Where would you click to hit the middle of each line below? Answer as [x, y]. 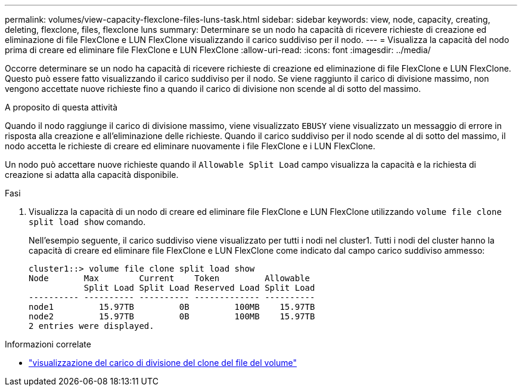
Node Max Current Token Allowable [170, 278]
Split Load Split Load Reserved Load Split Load [199, 288]
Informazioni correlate [48, 344]
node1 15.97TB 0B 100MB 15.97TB [172, 307]
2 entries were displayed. [91, 326]
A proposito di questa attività [61, 107]
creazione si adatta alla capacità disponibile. [92, 175]
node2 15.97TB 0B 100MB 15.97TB [172, 316]
